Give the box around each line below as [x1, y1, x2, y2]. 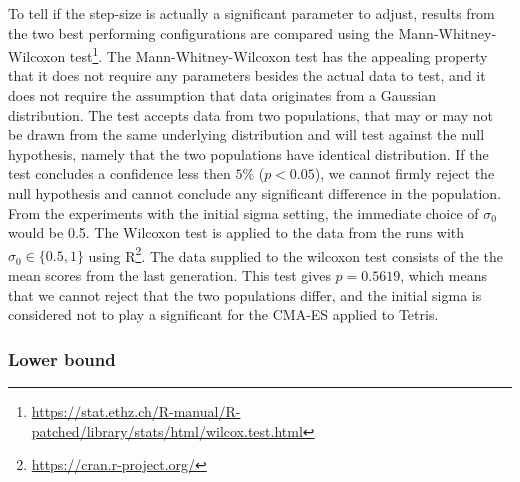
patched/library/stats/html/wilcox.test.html [31, 420, 303, 441]
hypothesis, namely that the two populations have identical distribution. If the [8, 143, 489, 164]
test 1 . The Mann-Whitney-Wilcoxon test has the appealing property [69, 43, 488, 66]
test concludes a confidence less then [8, 163, 231, 184]
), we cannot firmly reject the [314, 163, 495, 184]
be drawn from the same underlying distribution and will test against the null [8, 124, 485, 145]
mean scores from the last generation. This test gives [8, 265, 331, 286]
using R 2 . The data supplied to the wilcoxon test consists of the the [88, 242, 504, 266]
